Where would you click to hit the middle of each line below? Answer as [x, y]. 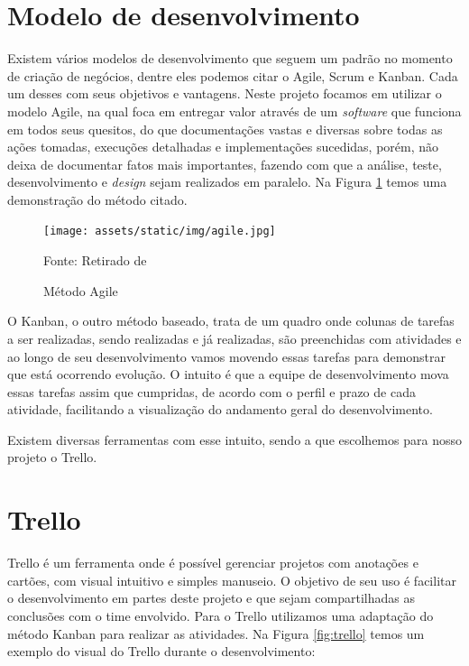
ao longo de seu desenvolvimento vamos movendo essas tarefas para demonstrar [227, 356]
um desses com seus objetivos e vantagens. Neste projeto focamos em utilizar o [225, 93]
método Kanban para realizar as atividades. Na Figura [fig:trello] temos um [216, 633]
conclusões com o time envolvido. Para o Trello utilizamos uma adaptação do [221, 615]
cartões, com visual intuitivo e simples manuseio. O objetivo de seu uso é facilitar [232, 580]
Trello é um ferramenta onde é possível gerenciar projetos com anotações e [213, 563]
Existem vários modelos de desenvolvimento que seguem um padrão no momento [230, 58]
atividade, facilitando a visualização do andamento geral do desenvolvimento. [220, 409]
